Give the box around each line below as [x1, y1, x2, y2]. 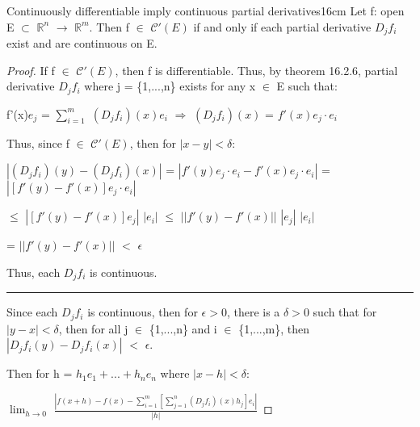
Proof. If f [6, 61, 55, 78]
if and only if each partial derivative [193, 18, 372, 35]
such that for [313, 304, 377, 320]
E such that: [276, 77, 338, 94]
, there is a [226, 304, 280, 320]
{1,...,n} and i [149, 320, 217, 337]
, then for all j [58, 320, 128, 337]
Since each [6, 304, 58, 320]
